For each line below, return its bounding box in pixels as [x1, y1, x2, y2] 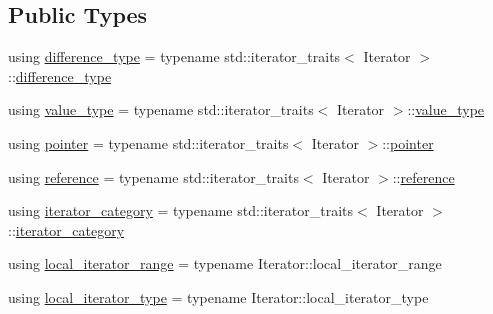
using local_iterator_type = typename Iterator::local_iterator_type [8, 286, 429, 307]
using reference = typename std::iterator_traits [8, 166, 299, 187]
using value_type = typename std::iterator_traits [8, 99, 314, 120]
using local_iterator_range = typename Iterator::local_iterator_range [8, 253, 442, 274]
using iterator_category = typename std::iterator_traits [8, 200, 354, 221]
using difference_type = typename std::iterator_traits [8, 46, 341, 67]
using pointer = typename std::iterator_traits [8, 132, 289, 153]
